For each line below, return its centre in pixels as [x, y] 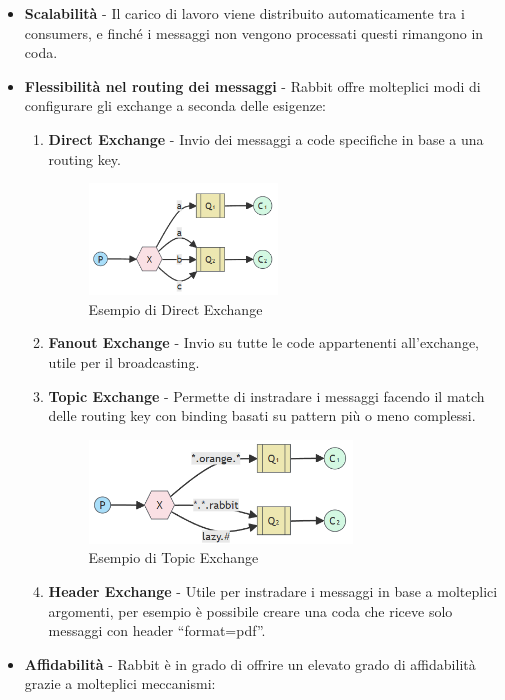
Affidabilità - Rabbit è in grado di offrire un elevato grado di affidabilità [250, 663]
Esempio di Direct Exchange [175, 308]
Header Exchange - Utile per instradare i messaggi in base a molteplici [273, 591]
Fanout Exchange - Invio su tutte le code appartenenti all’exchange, [263, 342]
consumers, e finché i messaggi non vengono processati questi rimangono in [254, 32]
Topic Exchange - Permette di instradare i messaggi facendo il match [266, 395]
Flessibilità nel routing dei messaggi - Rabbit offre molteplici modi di [252, 85]
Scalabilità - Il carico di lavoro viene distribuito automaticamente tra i [244, 13]
